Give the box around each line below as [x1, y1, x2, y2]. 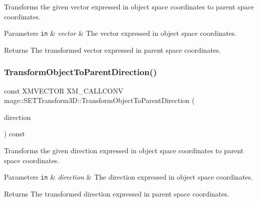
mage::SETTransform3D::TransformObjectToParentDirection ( [4, 95, 195, 105]
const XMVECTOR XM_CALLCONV [4, 85, 124, 96]
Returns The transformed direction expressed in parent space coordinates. [4, 188, 229, 199]
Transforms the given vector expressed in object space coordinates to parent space [4, 1, 254, 11]
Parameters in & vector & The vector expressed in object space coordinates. [4, 28, 237, 38]
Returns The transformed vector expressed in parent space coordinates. [4, 44, 221, 55]
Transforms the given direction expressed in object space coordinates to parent [4, 145, 244, 156]
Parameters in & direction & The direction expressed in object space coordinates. [4, 172, 253, 182]
